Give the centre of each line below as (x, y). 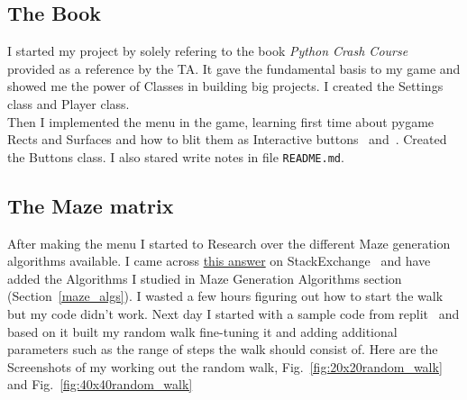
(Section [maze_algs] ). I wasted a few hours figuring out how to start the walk (225, 296)
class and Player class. (69, 103)
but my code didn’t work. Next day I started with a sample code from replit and (233, 314)
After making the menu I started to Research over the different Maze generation (229, 243)
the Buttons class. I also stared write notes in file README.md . (176, 156)
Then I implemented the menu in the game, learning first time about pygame (221, 121)
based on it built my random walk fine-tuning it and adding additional (202, 331)
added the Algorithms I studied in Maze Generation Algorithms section (205, 278)
